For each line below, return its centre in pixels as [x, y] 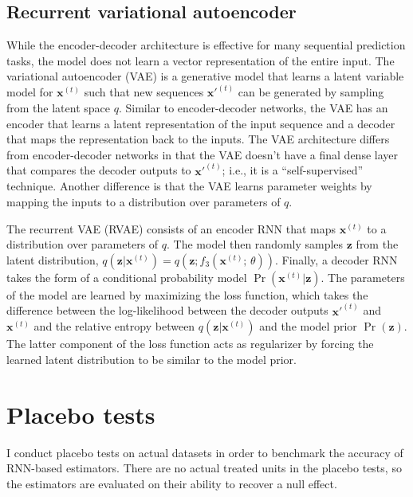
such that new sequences [144, 92]
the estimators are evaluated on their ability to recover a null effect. [172, 483]
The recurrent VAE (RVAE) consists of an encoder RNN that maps [171, 228]
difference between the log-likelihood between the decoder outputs [167, 310]
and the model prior [308, 326]
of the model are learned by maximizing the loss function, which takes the [187, 294]
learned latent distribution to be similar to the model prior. [151, 360]
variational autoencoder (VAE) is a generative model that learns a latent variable [205, 76]
